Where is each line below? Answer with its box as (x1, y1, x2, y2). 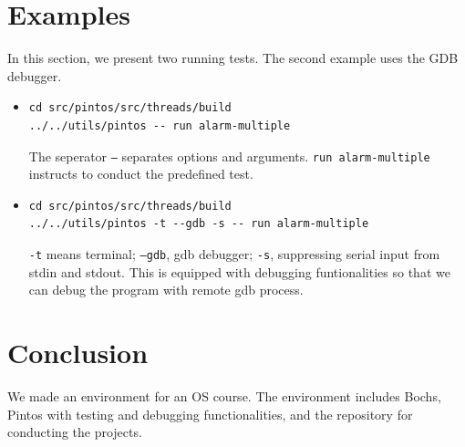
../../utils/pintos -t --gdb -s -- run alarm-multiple (28, 217, 369, 231)
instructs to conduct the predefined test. (28, 164, 253, 183)
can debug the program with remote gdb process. (28, 280, 304, 299)
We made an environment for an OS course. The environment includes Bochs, (7, 386, 441, 405)
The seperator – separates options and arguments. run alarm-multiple (28, 146, 430, 165)
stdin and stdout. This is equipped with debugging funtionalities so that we (28, 262, 450, 281)
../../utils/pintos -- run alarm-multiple (28, 119, 291, 132)
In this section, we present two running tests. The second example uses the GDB (7, 48, 459, 68)
